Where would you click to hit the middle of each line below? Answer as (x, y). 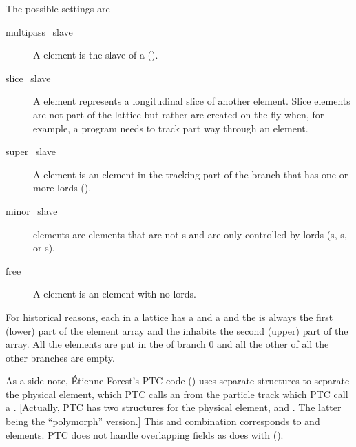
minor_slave (32, 210)
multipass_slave (39, 31)
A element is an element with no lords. (115, 294)
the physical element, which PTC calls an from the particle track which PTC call (177, 394)
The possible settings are (58, 8)
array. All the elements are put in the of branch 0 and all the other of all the (167, 344)
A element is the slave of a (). (96, 55)
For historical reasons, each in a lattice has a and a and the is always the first (169, 316)
